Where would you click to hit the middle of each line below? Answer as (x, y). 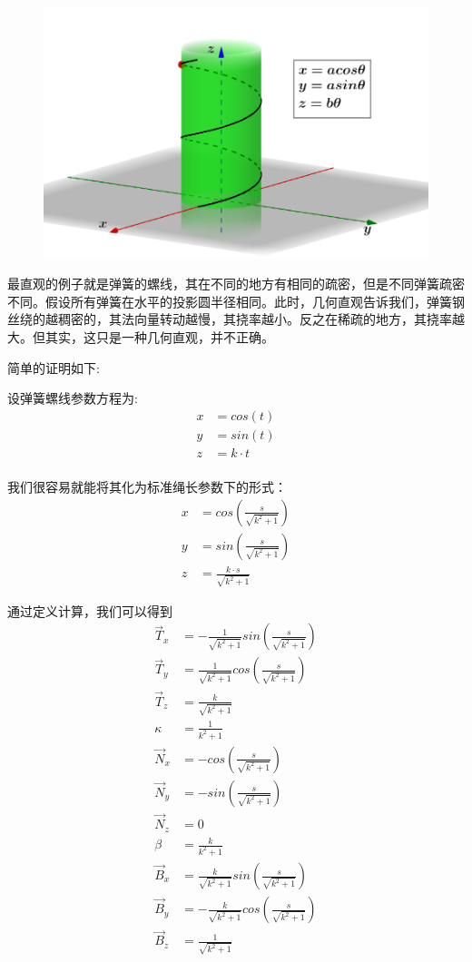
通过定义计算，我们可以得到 (90, 610)
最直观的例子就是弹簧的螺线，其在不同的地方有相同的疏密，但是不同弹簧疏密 (236, 284)
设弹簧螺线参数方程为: (73, 398)
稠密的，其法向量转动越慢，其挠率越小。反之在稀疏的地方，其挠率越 (261, 319)
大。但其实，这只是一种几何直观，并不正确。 (141, 336)
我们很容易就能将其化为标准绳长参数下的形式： (147, 486)
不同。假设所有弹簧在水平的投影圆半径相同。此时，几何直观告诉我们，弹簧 (230, 301)
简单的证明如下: (54, 367)
